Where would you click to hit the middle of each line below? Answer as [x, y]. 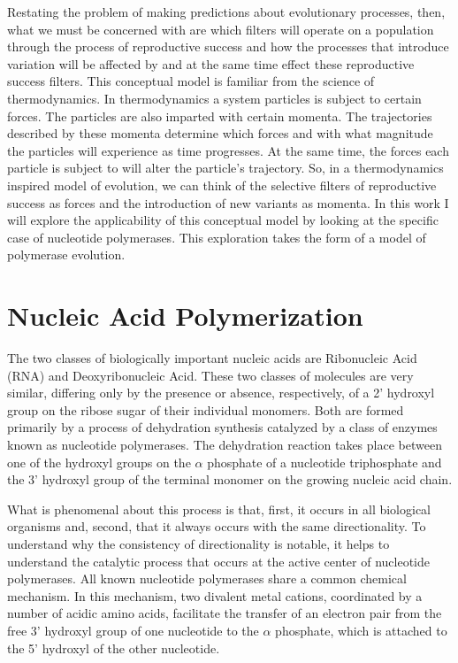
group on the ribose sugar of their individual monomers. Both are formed [206, 409]
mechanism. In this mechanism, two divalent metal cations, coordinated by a [215, 595]
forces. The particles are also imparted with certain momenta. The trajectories [220, 116]
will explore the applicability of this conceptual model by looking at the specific [223, 220]
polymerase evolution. [66, 254]
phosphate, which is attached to [361, 630]
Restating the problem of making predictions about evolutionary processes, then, [226, 12]
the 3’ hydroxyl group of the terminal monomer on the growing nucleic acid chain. [230, 479]
